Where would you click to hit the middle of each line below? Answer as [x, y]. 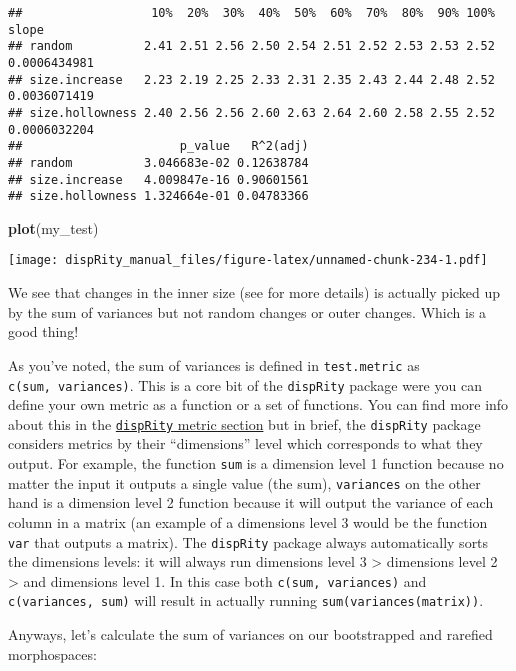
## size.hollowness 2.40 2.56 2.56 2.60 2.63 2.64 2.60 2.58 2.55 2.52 [251, 112]
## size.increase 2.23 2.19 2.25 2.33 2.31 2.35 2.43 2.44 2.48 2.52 [251, 79]
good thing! [43, 331]
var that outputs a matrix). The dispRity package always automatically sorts [248, 541]
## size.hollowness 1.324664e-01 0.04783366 [158, 196]
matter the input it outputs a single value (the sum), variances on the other [244, 482]
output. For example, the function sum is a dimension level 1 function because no [256, 463]
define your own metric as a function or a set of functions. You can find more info [258, 404]
